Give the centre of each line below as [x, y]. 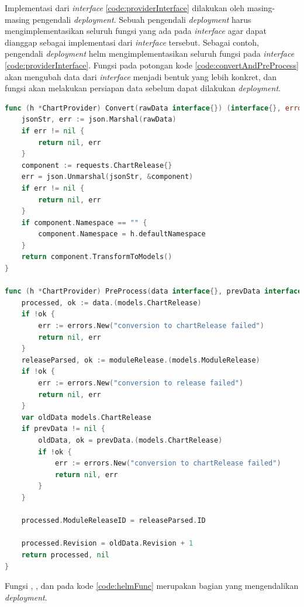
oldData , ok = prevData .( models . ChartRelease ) [130, 440]
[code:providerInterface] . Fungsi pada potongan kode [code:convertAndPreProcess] [152, 65]
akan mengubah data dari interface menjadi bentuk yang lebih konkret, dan [141, 76]
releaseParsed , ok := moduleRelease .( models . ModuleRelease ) [141, 360]
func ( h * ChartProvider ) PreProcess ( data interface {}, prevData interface [153, 292]
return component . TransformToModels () [97, 257]
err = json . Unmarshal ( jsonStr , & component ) [107, 177]
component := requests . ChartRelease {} [97, 165]
